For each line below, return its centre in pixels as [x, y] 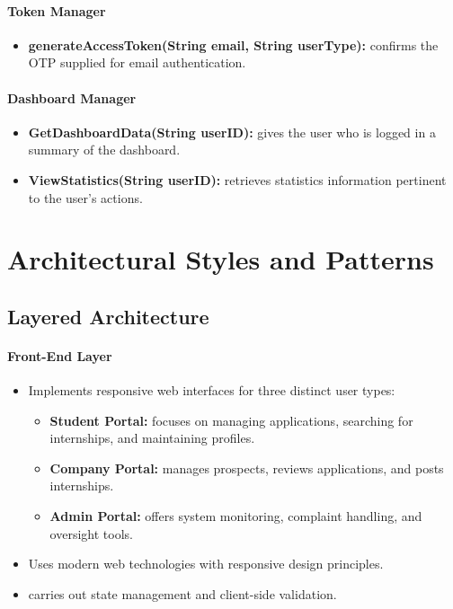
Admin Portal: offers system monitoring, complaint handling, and [236, 516]
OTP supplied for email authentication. [137, 62]
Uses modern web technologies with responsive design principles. [206, 564]
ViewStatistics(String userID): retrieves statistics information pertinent [237, 179]
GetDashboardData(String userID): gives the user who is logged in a [232, 132]
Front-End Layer [60, 355]
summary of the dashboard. [104, 150]
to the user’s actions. [85, 197]
